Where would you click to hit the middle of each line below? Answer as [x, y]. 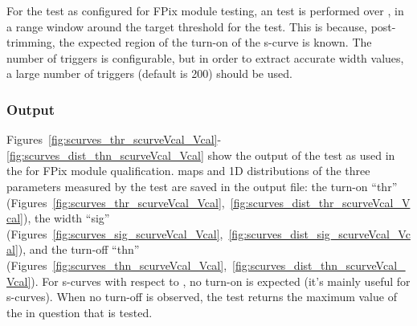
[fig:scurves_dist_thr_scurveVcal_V [320, 202]
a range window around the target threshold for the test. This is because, [187, 26]
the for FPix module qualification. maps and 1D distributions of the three [188, 171]
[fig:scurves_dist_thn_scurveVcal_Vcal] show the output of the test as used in [201, 155]
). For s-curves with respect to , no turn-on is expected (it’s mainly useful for [221, 281]
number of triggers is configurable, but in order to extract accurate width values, [205, 57]
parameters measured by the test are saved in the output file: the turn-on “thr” [202, 186]
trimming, [31, 42]
